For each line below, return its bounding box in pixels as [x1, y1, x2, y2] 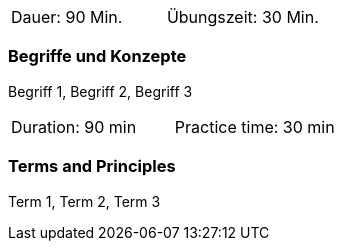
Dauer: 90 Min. [11, 7, 123, 27]
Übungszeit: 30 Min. [166, 7, 319, 27]
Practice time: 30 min [174, 116, 335, 137]
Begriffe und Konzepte [8, 46, 187, 67]
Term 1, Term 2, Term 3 [8, 192, 161, 210]
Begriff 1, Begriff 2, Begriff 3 [8, 82, 193, 100]
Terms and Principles [8, 156, 176, 177]
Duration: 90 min [11, 116, 137, 137]
